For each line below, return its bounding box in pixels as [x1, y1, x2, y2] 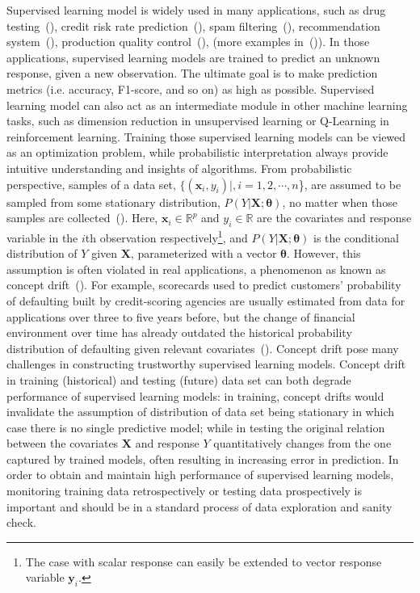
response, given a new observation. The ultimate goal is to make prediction [6, 65, 378, 82]
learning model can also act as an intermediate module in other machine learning [6, 96, 408, 113]
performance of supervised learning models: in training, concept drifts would [6, 387, 384, 404]
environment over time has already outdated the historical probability [6, 324, 352, 341]
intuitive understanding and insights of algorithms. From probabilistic [6, 159, 352, 176]
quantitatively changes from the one [213, 435, 392, 452]
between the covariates [6, 435, 119, 452]
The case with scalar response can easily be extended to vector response [25, 553, 382, 570]
